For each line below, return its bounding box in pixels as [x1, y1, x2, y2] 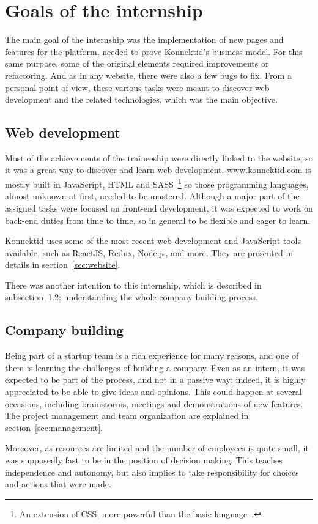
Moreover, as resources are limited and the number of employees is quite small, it [5, 441, 309, 454]
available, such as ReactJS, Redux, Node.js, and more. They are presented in [5, 246, 294, 259]
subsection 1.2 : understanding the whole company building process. [5, 290, 258, 303]
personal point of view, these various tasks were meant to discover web [5, 81, 270, 94]
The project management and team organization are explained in [5, 409, 249, 422]
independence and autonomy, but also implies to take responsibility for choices [5, 465, 299, 478]
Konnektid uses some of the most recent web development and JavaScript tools [5, 234, 301, 247]
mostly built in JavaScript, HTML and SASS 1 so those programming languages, [5, 176, 309, 190]
